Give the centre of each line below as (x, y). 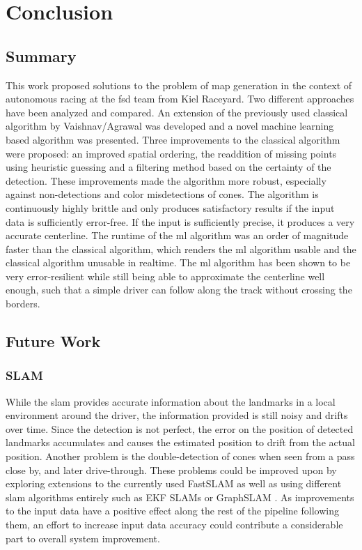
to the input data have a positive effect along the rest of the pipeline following (172, 511)
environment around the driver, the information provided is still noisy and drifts (177, 415)
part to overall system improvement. (83, 538)
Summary (41, 55)
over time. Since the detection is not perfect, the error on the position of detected (180, 428)
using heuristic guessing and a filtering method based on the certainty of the (168, 167)
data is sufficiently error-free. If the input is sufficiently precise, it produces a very (180, 221)
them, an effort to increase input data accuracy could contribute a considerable (174, 525)
